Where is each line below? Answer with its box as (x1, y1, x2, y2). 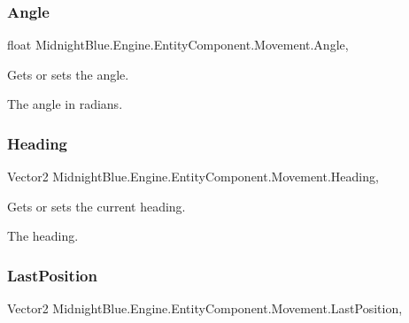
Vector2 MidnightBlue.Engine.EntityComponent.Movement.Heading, (7, 167, 379, 186)
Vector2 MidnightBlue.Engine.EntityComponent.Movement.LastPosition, (7, 299, 403, 318)
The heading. (7, 227, 79, 245)
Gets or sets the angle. (7, 65, 129, 83)
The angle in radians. (7, 95, 123, 113)
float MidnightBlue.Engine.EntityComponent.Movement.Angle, (7, 35, 349, 54)
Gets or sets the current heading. (7, 196, 186, 215)
